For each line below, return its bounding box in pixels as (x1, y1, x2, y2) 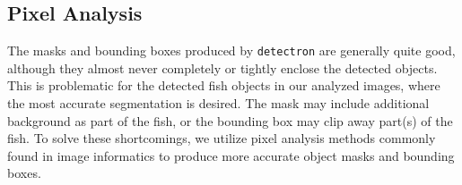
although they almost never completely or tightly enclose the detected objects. (7, 58, 438, 77)
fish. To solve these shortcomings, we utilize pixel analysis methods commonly (7, 129, 436, 147)
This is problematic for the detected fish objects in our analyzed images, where (7, 76, 440, 95)
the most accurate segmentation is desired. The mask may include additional (7, 94, 430, 113)
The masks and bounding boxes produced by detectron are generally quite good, (7, 41, 456, 60)
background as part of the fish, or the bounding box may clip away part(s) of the (7, 111, 453, 130)
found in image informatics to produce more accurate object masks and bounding (7, 146, 455, 164)
